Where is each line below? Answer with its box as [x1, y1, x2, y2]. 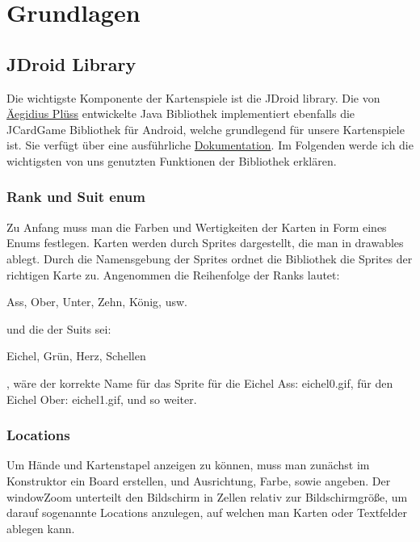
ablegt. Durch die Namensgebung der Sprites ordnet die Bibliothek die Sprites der [6, 250, 413, 267]
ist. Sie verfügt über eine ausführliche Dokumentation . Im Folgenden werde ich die [6, 137, 414, 153]
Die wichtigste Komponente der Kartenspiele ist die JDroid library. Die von [6, 89, 380, 106]
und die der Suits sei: [6, 320, 111, 337]
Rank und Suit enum [6, 187, 145, 207]
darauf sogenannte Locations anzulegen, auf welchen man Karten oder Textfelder [6, 504, 407, 521]
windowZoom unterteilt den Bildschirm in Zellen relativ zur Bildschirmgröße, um [6, 488, 408, 505]
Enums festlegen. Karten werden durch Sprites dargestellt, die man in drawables [6, 234, 404, 251]
